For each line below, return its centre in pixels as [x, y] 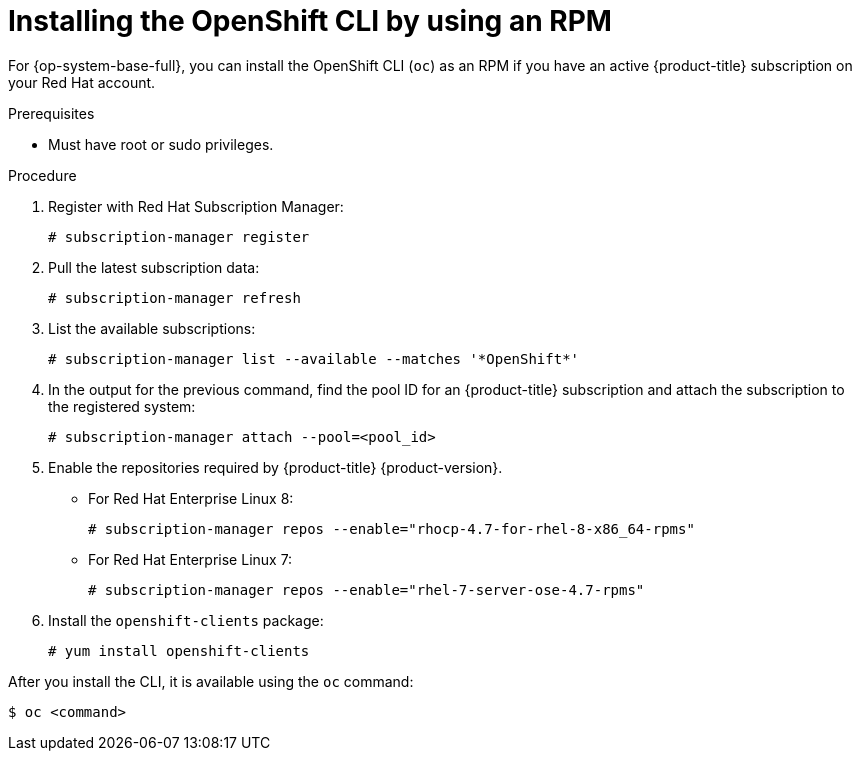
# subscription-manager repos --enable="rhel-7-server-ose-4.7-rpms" [366, 589]
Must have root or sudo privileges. [161, 144]
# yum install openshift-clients [179, 650]
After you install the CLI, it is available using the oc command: [211, 681]
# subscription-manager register [179, 236]
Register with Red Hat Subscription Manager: [196, 206]
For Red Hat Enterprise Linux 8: [191, 498]
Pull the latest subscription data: [154, 267]
